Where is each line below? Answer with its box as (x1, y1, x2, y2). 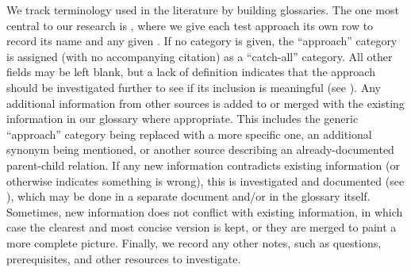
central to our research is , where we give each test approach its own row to (6, 17, 374, 33)
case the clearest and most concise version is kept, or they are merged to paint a (6, 219, 397, 236)
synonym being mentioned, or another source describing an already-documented (6, 141, 394, 158)
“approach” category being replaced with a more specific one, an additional (6, 125, 372, 142)
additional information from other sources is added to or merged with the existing (6, 94, 405, 111)
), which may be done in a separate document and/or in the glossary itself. (6, 188, 371, 205)
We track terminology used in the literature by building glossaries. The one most (6, 2, 399, 17)
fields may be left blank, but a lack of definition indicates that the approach (6, 63, 375, 80)
